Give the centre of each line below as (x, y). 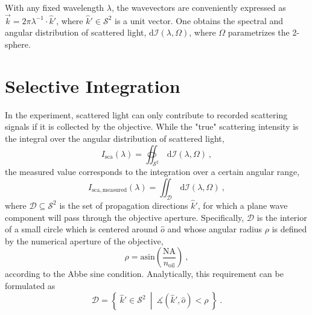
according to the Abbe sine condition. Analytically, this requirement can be (144, 274)
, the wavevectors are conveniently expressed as (199, 7)
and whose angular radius (215, 229)
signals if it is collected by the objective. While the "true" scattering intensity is (152, 126)
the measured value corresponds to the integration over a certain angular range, (152, 172)
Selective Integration (93, 85)
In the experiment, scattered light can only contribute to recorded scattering (146, 114)
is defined (289, 229)
